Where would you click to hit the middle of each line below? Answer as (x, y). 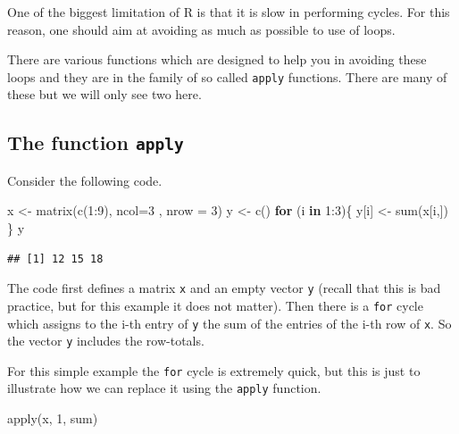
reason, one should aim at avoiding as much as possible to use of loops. (201, 29)
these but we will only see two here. (104, 94)
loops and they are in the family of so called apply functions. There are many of (227, 76)
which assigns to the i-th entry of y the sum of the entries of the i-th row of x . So (229, 323)
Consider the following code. (85, 180)
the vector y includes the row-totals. (106, 341)
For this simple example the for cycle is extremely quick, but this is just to (214, 370)
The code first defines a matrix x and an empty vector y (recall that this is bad (224, 288)
